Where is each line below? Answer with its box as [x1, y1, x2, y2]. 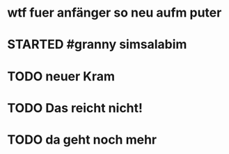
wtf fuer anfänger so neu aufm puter [7, 5, 222, 21]
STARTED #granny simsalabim [7, 37, 187, 53]
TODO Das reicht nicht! [7, 100, 143, 116]
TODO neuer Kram [7, 68, 116, 84]
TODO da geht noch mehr [7, 132, 157, 147]
